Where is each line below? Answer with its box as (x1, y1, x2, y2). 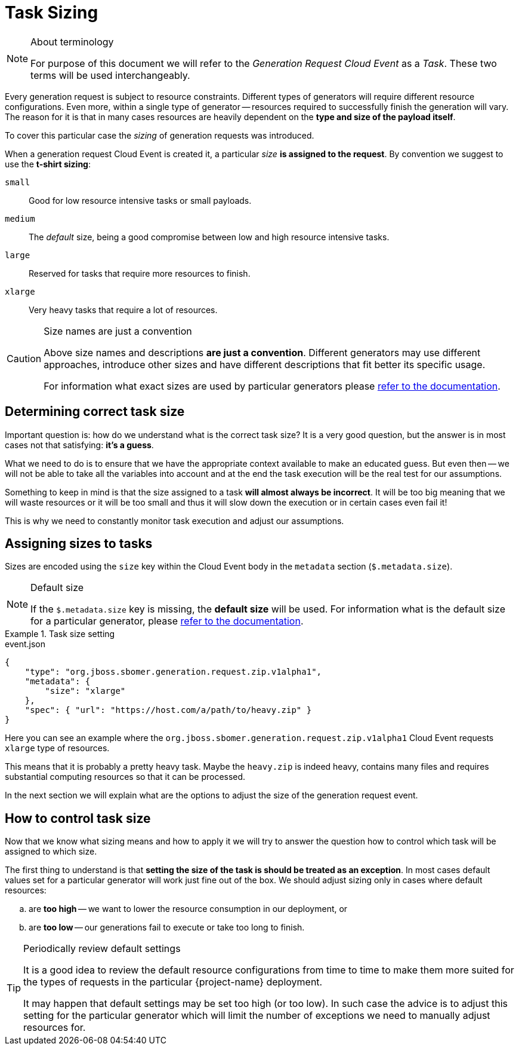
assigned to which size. (5, 846, 97, 857)
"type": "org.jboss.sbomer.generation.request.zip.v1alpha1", (24, 667, 322, 677)
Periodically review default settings (23, 942, 181, 955)
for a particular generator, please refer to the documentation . (30, 615, 304, 627)
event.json (5, 639, 45, 650)
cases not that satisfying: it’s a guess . (5, 439, 154, 450)
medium (5, 213, 35, 224)
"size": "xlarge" (45, 686, 126, 696)
